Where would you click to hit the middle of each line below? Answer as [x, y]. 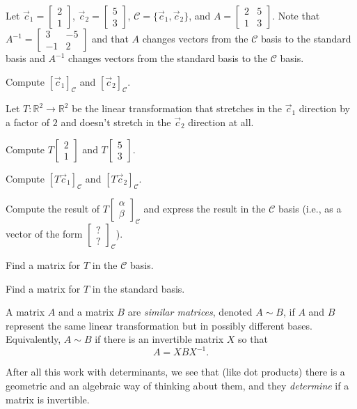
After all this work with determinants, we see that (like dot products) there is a [175, 372]
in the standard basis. [138, 288]
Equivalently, [33, 339]
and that [110, 38]
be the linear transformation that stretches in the [177, 108]
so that [253, 339]
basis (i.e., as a [310, 209]
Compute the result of [53, 209]
